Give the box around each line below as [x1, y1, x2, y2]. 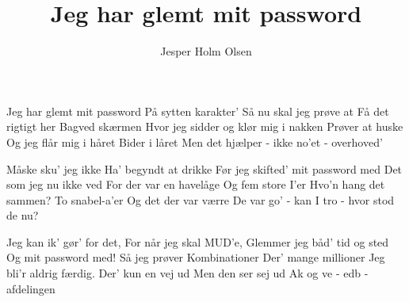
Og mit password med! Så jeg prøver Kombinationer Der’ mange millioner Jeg [6, 249, 385, 266]
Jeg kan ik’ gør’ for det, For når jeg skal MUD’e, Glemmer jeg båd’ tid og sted [6, 233, 389, 250]
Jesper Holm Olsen [160, 43, 252, 59]
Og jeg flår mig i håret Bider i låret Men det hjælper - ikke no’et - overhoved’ [6, 133, 383, 150]
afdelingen [6, 280, 55, 296]
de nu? [6, 207, 39, 224]
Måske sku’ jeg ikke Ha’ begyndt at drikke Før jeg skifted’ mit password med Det [6, 160, 403, 177]
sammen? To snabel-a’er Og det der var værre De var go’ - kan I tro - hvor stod [6, 191, 395, 208]
